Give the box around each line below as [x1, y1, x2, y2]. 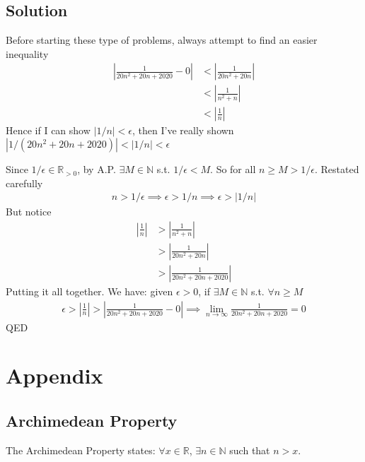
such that [229, 442, 270, 457]
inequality [6, 46, 49, 61]
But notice [6, 204, 52, 219]
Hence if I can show [6, 123, 91, 138]
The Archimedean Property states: [6, 442, 156, 457]
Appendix [6, 361, 103, 390]
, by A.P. [77, 162, 116, 177]
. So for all [210, 162, 256, 177]
